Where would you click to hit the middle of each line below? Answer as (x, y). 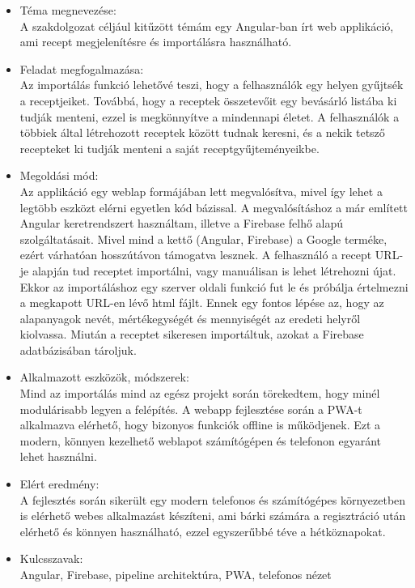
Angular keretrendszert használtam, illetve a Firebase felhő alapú (182, 223)
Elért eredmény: (59, 484)
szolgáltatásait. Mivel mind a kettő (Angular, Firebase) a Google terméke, (203, 239)
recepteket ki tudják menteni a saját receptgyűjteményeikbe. (169, 148)
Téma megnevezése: (68, 10)
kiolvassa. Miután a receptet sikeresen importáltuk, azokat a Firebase (192, 334)
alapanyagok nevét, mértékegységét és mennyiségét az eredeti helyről (190, 318)
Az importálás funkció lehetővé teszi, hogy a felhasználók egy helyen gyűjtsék (212, 85)
